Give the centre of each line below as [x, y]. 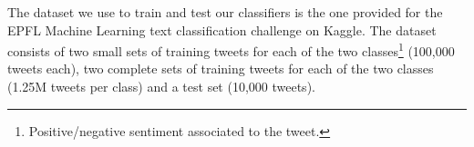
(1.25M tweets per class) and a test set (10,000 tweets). [161, 87]
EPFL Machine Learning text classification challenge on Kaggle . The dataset [222, 29]
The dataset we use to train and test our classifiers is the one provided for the [225, 12]
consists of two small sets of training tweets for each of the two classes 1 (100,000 [231, 49]
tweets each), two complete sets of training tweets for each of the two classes [221, 69]
